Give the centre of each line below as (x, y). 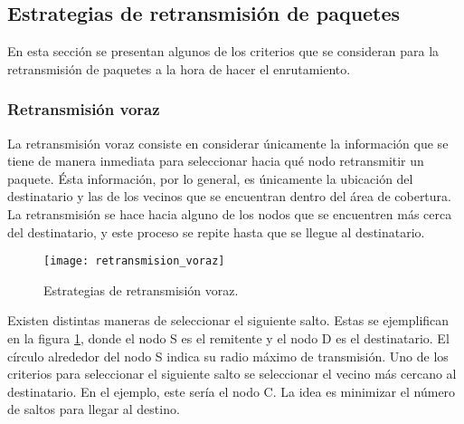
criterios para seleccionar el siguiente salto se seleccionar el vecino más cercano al (232, 374)
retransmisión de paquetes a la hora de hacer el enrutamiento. (179, 68)
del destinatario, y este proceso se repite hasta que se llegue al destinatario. (216, 231)
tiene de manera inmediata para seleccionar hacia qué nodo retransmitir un (216, 161)
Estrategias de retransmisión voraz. (141, 289)
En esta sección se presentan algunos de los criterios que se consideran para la (223, 51)
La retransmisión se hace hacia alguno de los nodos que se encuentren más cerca (230, 213)
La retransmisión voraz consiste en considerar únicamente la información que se (228, 143)
